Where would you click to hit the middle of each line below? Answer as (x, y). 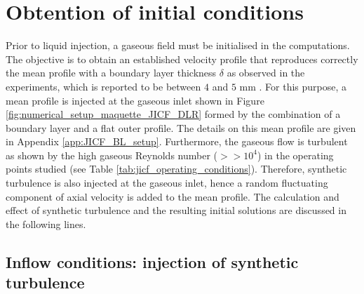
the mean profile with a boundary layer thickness (111, 73)
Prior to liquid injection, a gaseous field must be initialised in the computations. (178, 45)
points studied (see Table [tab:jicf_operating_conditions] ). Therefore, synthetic (176, 169)
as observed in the (266, 73)
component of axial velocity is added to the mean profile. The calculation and (173, 196)
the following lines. (46, 223)
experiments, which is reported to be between (103, 86)
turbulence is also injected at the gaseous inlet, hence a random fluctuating (167, 183)
